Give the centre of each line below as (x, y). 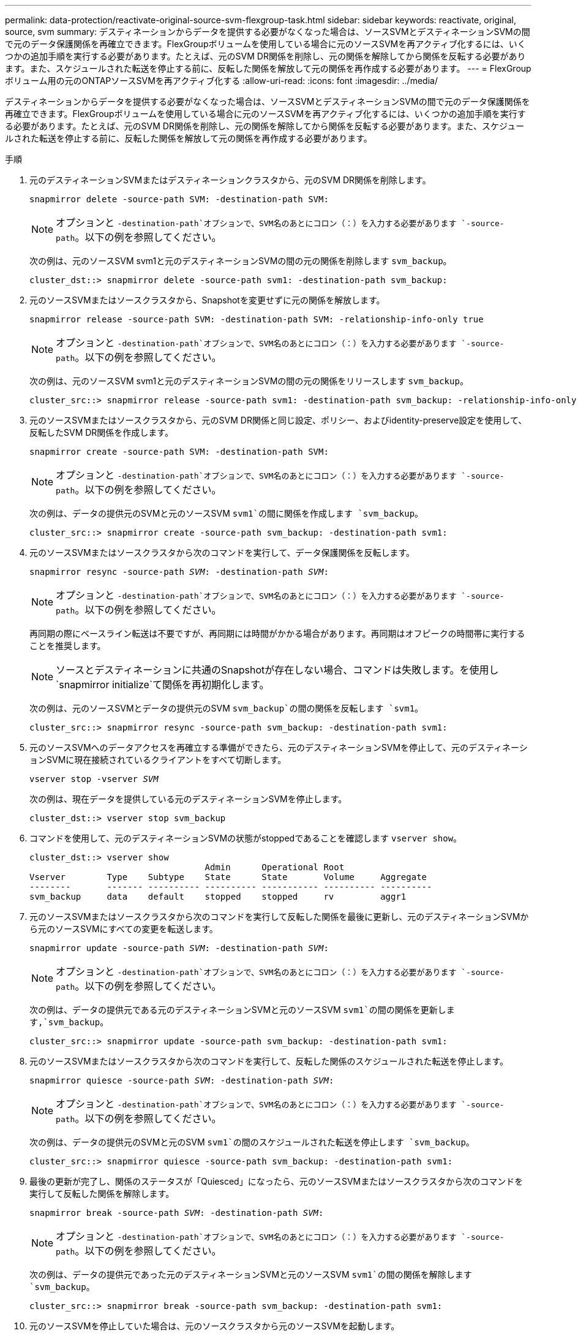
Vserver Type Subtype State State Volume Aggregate (228, 877)
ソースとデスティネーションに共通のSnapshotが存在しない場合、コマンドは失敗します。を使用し (277, 670)
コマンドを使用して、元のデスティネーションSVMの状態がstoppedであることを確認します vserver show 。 (246, 838)
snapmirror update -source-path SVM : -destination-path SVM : (179, 948)
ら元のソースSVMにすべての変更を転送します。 (124, 929)
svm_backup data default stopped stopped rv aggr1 (218, 897)
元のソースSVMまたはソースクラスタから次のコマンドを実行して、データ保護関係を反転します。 (222, 552)
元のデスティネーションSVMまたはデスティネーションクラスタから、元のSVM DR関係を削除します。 (230, 180)
